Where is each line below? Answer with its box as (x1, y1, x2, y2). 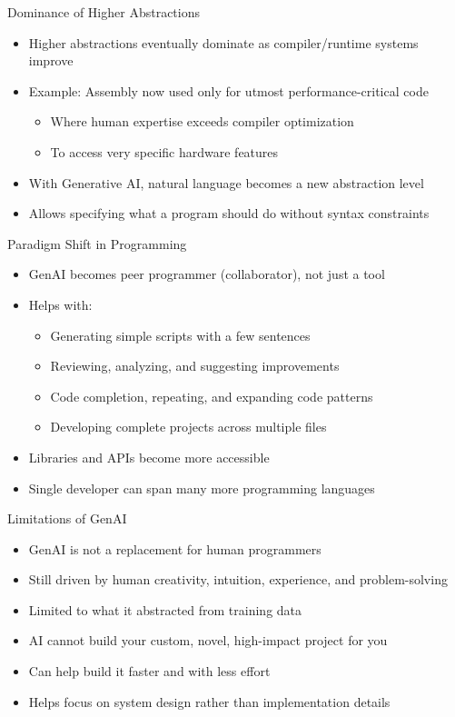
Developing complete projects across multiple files (50, 417, 327, 436)
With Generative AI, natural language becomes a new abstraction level (28, 173, 424, 192)
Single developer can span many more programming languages (28, 478, 375, 497)
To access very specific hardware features (50, 142, 279, 161)
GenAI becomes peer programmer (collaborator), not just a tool (28, 264, 385, 284)
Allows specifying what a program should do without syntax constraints (28, 204, 430, 223)
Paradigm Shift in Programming (7, 234, 187, 253)
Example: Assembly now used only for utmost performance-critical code (28, 81, 429, 100)
